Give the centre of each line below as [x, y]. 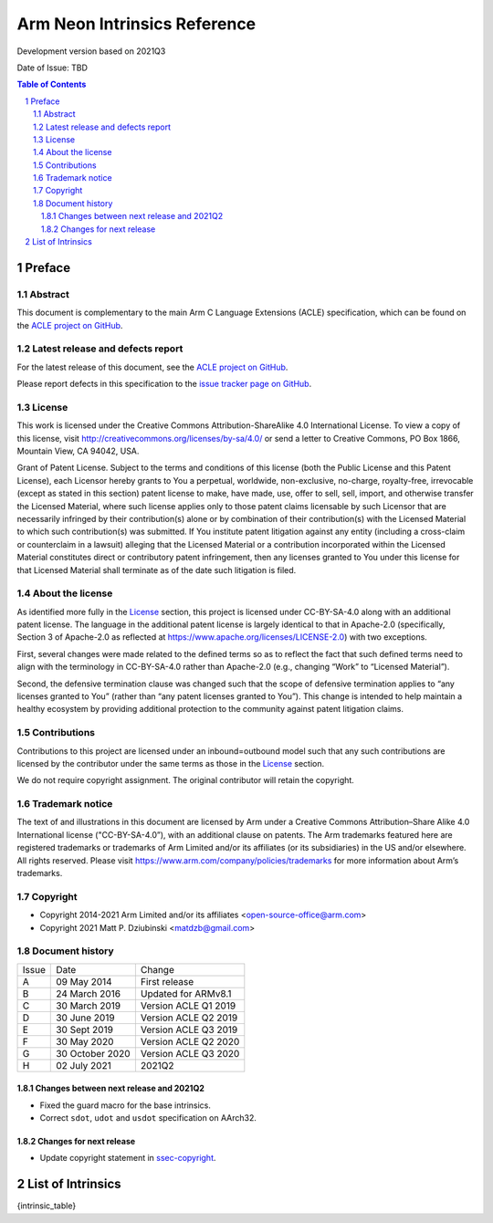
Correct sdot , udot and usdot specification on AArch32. [148, 1118]
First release [167, 981]
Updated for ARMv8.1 [186, 993]
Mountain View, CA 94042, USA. [78, 451]
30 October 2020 [94, 1053]
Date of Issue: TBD [52, 68]
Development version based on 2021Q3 [91, 51]
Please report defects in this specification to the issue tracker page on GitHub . [164, 384]
